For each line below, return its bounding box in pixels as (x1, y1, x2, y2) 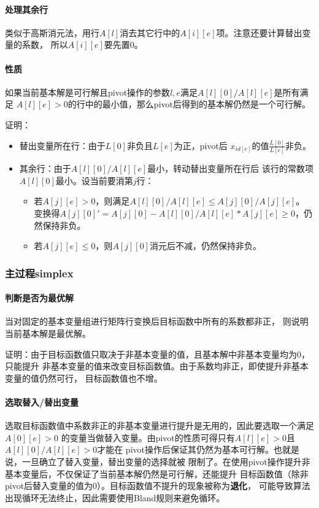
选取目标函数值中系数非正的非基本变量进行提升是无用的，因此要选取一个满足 (5, 419, 314, 432)
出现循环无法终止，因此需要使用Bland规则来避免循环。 (5, 491, 225, 504)
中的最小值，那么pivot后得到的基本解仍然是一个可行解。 (85, 98, 310, 110)
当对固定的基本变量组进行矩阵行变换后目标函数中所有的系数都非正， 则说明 (5, 315, 309, 328)
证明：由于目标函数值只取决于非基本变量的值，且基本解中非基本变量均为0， (5, 347, 310, 360)
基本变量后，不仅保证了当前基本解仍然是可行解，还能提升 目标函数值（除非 (5, 467, 309, 480)
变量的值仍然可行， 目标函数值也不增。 (5, 371, 163, 384)
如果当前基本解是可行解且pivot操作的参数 (5, 85, 171, 98)
